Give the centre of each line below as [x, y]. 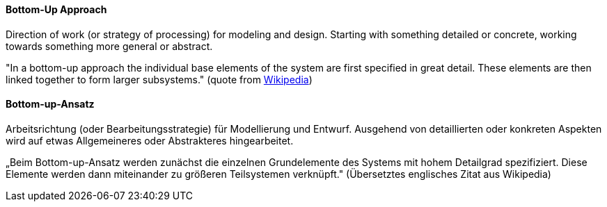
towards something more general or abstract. [109, 46]
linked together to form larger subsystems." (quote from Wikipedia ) [159, 79]
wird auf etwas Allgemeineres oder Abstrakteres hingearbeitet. [150, 140]
